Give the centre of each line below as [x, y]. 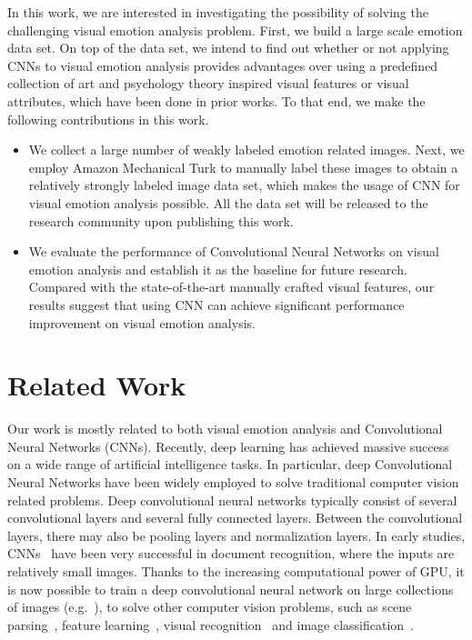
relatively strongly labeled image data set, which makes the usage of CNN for [244, 185]
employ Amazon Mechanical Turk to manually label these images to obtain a [243, 167]
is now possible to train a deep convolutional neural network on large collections [231, 589]
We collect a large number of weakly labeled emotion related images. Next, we [246, 150]
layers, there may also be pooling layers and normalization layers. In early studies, [236, 535]
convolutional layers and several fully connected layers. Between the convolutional [235, 518]
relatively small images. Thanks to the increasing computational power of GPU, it [236, 570]
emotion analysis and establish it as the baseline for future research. [218, 269]
